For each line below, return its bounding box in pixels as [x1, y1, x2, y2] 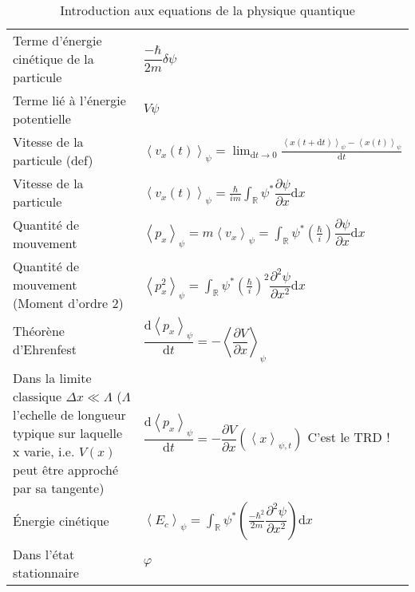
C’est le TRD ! [307, 428, 390, 447]
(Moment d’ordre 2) [13, 294, 124, 312]
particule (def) [13, 151, 93, 169]
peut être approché [13, 460, 119, 479]
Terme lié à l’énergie [13, 91, 126, 109]
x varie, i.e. [13, 441, 75, 460]
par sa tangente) [13, 478, 105, 497]
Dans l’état [13, 544, 75, 563]
